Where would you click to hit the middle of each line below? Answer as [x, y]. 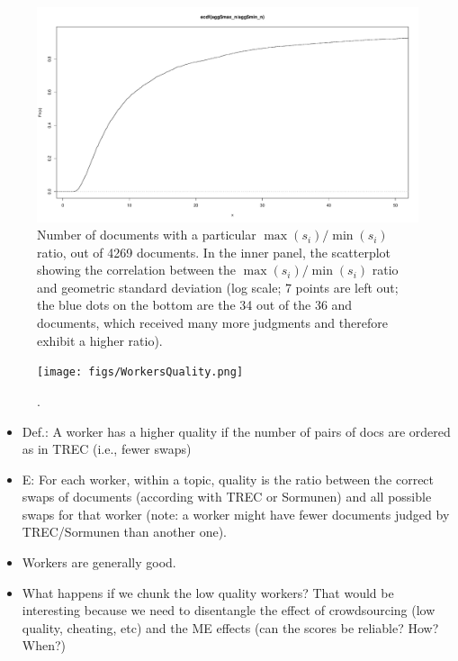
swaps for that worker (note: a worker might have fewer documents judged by [236, 514]
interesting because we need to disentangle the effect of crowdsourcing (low [229, 610]
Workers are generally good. [99, 562]
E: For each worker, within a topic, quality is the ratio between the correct [228, 479]
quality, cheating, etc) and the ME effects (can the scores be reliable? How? [230, 627]
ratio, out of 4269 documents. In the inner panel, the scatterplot [214, 252]
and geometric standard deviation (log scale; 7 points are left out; [218, 287]
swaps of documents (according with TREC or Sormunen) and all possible [227, 497]
